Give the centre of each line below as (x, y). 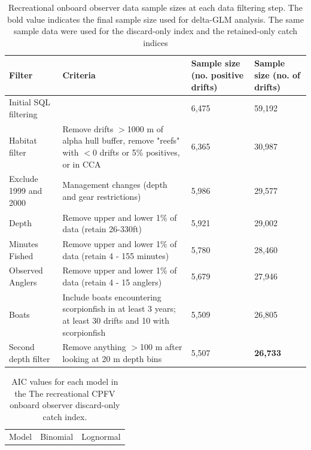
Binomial (57, 436)
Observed (26, 270)
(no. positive (217, 75)
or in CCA (82, 164)
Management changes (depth (115, 185)
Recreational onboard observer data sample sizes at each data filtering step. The (155, 7)
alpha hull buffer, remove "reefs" (121, 140)
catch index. (65, 416)
